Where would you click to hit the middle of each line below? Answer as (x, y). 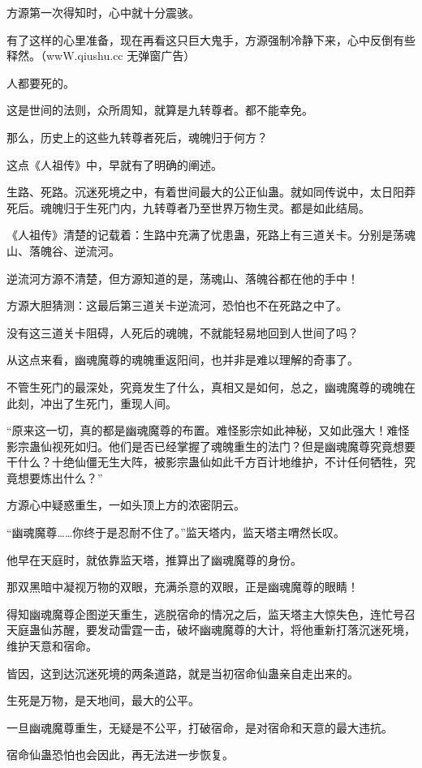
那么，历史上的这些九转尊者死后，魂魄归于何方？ (137, 137)
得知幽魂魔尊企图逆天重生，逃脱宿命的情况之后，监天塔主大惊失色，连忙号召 (211, 614)
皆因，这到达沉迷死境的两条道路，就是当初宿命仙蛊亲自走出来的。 (183, 673)
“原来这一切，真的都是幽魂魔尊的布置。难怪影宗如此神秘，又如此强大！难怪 (208, 430)
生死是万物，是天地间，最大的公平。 (103, 700)
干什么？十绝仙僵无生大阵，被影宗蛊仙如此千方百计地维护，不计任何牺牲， (205, 462)
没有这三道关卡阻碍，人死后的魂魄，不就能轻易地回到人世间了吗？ (183, 332)
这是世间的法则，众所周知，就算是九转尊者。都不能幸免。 (160, 110)
